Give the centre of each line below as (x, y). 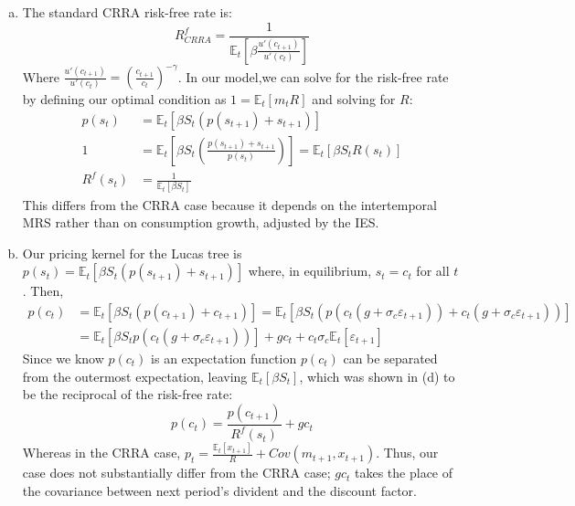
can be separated (390, 358)
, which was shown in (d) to (377, 376)
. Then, (43, 291)
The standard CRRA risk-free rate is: (127, 12)
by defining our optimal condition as (124, 99)
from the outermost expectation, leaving (135, 376)
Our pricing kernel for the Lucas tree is (132, 253)
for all (433, 271)
